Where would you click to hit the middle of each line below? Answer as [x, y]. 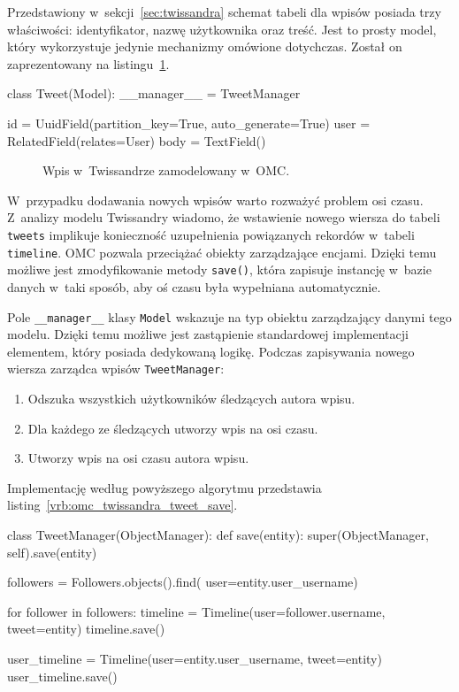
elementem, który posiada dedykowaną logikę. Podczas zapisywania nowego [211, 351]
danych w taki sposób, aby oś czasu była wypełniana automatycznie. [194, 286]
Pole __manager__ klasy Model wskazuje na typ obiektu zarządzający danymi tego [229, 316]
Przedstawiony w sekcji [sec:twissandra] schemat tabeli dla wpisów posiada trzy [224, 12]
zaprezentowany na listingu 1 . [88, 63]
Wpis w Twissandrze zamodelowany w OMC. [166, 170]
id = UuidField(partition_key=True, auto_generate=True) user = [189, 123]
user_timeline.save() [62, 676]
